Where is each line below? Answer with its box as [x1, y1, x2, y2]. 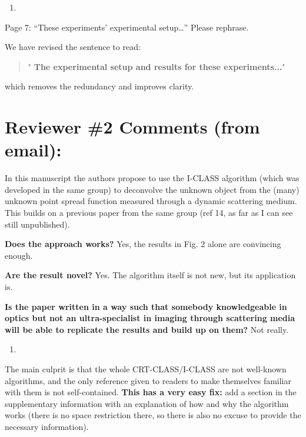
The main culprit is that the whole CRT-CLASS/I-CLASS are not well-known [5, 363, 287, 375]
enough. [5, 249, 33, 261]
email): [5, 138, 62, 162]
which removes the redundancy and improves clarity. [5, 80, 194, 92]
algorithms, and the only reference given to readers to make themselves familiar [5, 374, 292, 386]
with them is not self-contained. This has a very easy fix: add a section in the [5, 386, 297, 398]
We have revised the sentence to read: [5, 41, 141, 53]
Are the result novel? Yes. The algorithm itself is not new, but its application [5, 269, 296, 281]
